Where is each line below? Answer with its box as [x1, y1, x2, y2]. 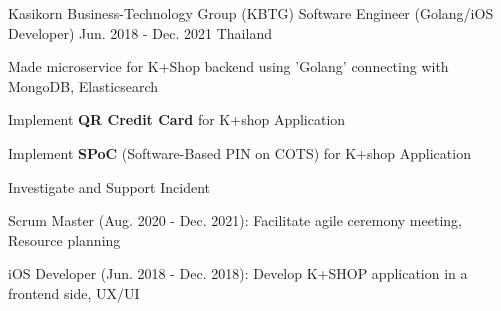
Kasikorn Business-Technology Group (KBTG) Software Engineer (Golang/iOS [8, 3, 494, 23]
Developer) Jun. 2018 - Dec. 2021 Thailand [8, 22, 272, 43]
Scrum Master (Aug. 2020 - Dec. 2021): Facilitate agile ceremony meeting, [8, 210, 462, 231]
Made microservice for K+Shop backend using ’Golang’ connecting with [8, 56, 449, 77]
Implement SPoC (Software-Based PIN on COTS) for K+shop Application [8, 142, 471, 163]
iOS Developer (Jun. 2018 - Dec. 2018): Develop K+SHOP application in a [8, 263, 468, 284]
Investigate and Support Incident [8, 176, 210, 197]
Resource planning [8, 229, 121, 250]
